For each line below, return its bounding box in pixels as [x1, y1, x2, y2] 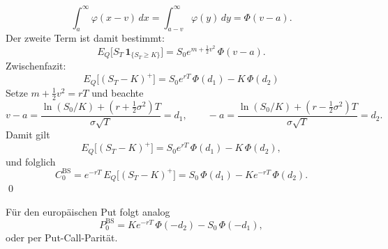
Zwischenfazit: [6, 58, 66, 73]
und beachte [91, 85, 144, 99]
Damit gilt [6, 127, 50, 142]
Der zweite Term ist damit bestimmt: [6, 31, 165, 45]
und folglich [6, 154, 56, 168]
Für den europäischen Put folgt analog [6, 204, 170, 218]
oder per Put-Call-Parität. [6, 230, 118, 244]
